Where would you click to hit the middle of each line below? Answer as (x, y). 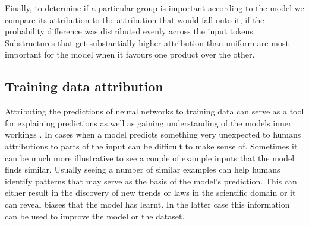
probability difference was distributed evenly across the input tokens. (130, 31)
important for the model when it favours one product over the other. (130, 54)
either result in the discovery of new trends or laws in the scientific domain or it (150, 192)
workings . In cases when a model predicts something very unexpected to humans (153, 134)
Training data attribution (84, 86)
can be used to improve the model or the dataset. (95, 216)
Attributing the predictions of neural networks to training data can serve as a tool (154, 111)
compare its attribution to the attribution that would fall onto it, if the (135, 19)
